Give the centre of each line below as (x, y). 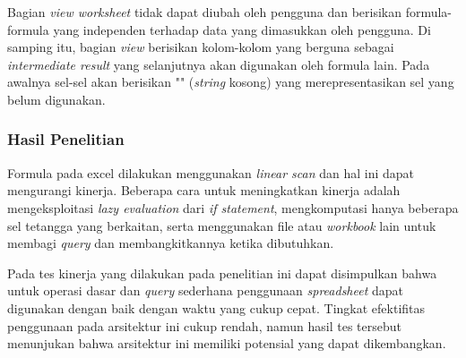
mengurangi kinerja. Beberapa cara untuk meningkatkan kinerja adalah (204, 190)
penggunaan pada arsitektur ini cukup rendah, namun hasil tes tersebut (204, 325)
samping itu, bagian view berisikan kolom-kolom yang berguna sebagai (201, 47)
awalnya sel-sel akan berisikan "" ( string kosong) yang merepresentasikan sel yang (231, 82)
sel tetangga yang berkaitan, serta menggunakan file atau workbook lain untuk (222, 225)
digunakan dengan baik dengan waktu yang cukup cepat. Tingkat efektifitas (216, 307)
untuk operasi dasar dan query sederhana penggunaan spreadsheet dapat (206, 290)
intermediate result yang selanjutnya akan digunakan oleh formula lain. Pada (219, 64)
